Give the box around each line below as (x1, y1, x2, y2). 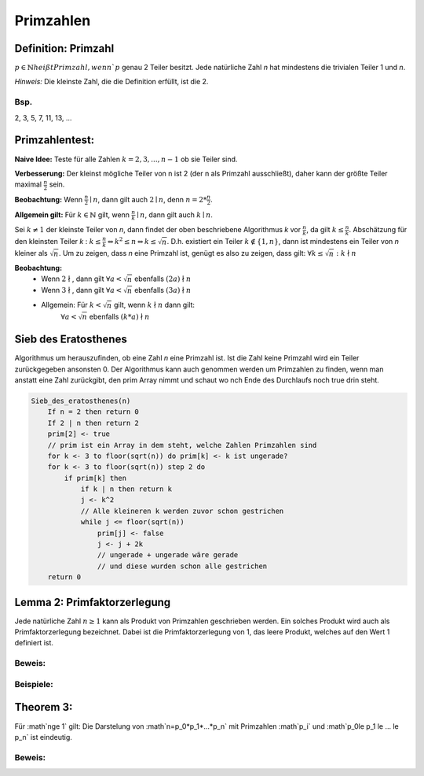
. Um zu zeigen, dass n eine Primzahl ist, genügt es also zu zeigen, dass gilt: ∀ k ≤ (58, 248, 323, 257)
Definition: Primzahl (14, 42, 115, 55)
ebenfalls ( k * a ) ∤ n (89, 312, 150, 321)
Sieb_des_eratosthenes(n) (31, 396, 131, 405)
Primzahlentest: (14, 134, 95, 147)
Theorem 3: (14, 700, 73, 714)
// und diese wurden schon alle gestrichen (97, 561, 268, 571)
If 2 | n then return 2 (47, 418, 139, 427)
